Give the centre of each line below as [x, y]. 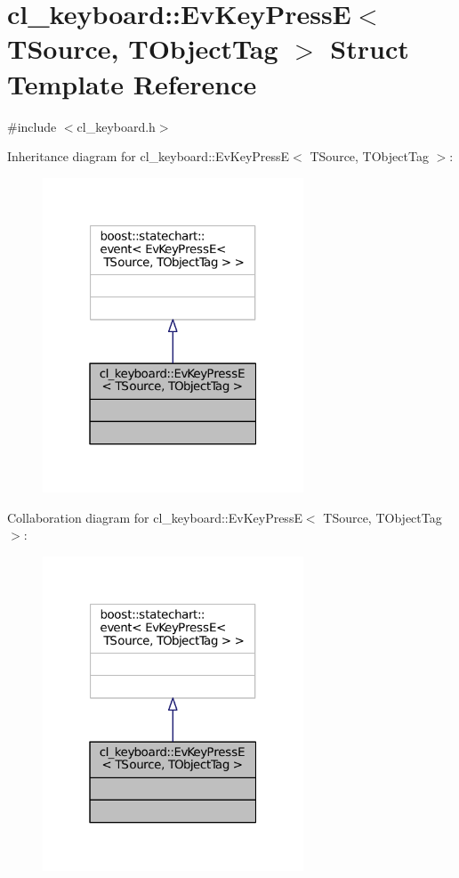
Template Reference [132, 83]
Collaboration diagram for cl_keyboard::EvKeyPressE [155, 517]
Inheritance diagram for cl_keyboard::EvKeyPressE [149, 156]
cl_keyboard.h [116, 126]
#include [32, 126]
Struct [370, 49]
